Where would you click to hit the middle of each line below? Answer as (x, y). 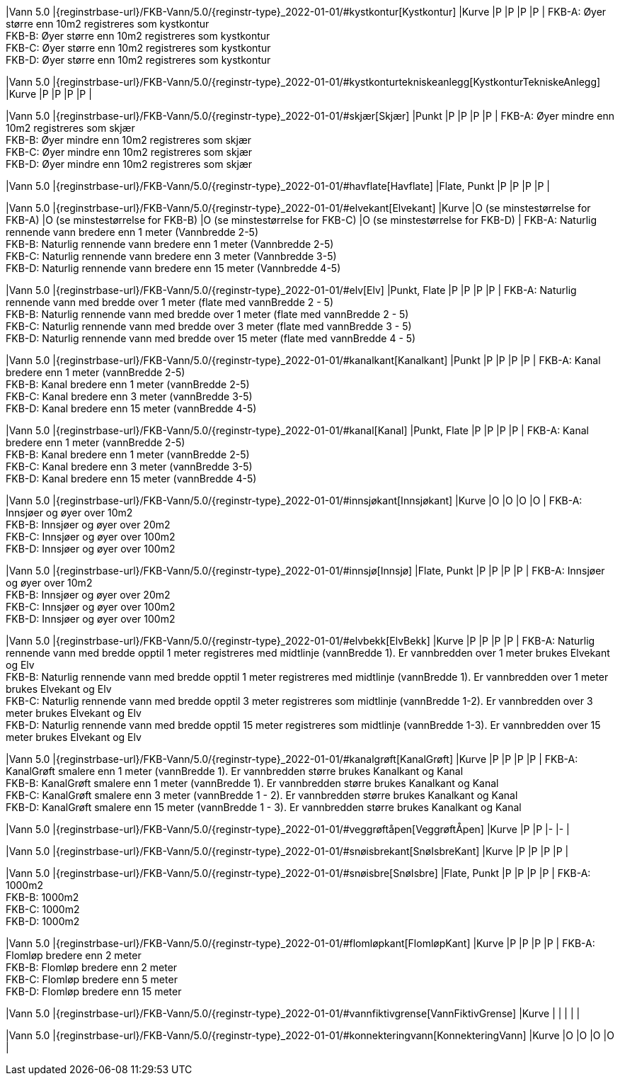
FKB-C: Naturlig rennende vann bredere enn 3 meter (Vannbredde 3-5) (171, 256)
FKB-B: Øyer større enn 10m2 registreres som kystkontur (138, 36)
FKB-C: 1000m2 (43, 909)
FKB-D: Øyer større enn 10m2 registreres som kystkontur (138, 60)
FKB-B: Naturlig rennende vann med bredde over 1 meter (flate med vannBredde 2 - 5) (207, 314)
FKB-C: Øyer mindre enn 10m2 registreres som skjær (129, 152)
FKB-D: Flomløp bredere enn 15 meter (94, 991)
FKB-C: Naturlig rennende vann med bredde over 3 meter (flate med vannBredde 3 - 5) (209, 326)
